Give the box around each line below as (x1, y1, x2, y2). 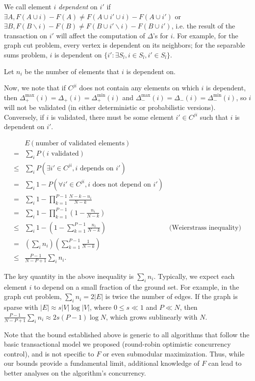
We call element (4, 1, 51, 11)
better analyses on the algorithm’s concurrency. (4, 367, 146, 378)
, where (89, 302, 112, 312)
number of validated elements (35, 140, 125, 147)
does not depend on (92, 181, 151, 188)
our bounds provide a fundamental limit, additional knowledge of (4, 358, 200, 368)
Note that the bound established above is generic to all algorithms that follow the (4, 329, 250, 339)
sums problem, (4, 49, 48, 59)
